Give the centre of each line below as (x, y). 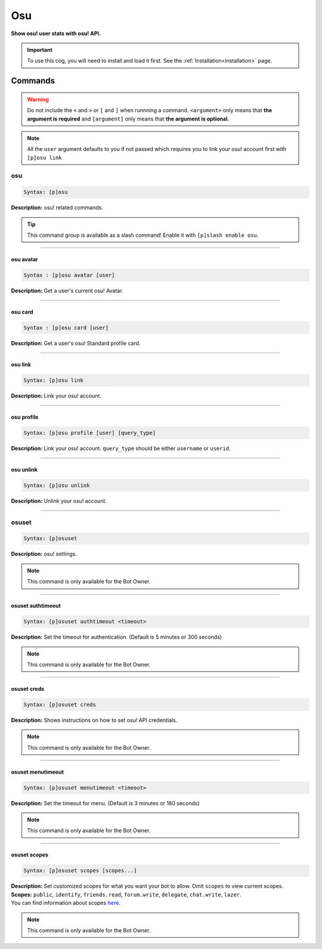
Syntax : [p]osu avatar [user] (69, 275)
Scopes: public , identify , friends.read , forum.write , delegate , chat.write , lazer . (126, 894)
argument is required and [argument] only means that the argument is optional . (128, 119)
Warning (38, 99)
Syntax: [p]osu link (53, 380)
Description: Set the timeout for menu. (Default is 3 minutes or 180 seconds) (105, 803)
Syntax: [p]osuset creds (60, 704)
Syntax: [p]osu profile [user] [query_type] (90, 433)
